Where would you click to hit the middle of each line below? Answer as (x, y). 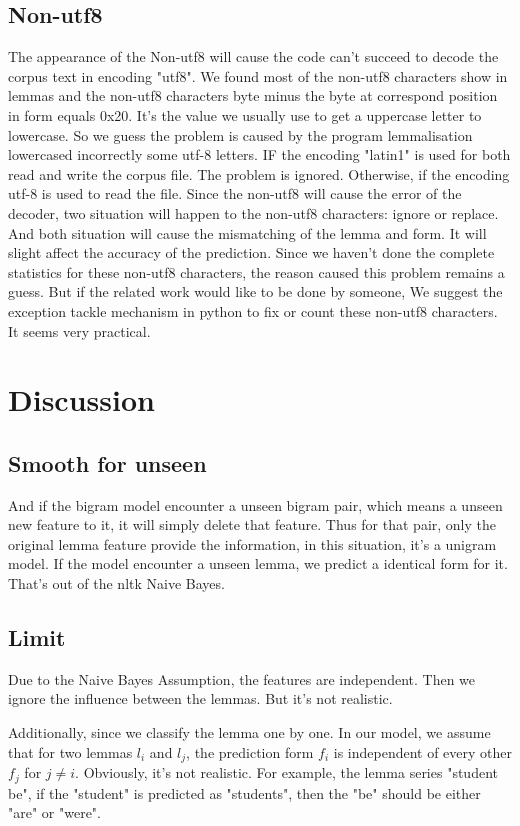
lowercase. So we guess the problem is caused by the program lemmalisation (240, 134)
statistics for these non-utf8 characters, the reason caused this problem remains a (256, 271)
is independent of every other (423, 751)
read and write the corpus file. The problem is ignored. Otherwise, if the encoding (259, 173)
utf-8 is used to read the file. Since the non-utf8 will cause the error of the (235, 193)
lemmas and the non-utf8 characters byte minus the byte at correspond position (253, 95)
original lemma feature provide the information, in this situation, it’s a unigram (252, 543)
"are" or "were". (54, 812)
